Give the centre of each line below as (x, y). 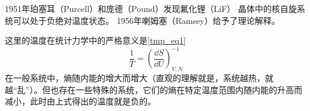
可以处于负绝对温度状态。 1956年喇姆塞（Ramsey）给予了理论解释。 (146, 20)
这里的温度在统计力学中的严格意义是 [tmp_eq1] (95, 40)
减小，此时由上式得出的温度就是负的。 (80, 101)
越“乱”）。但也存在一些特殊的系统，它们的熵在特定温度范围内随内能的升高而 (154, 89)
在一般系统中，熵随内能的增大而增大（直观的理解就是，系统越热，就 (139, 78)
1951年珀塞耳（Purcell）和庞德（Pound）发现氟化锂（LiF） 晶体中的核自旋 (151, 8)
